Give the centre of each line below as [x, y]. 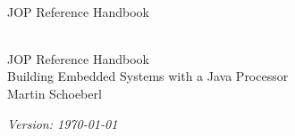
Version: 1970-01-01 [63, 123]
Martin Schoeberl [55, 93]
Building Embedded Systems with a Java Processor [148, 76]
